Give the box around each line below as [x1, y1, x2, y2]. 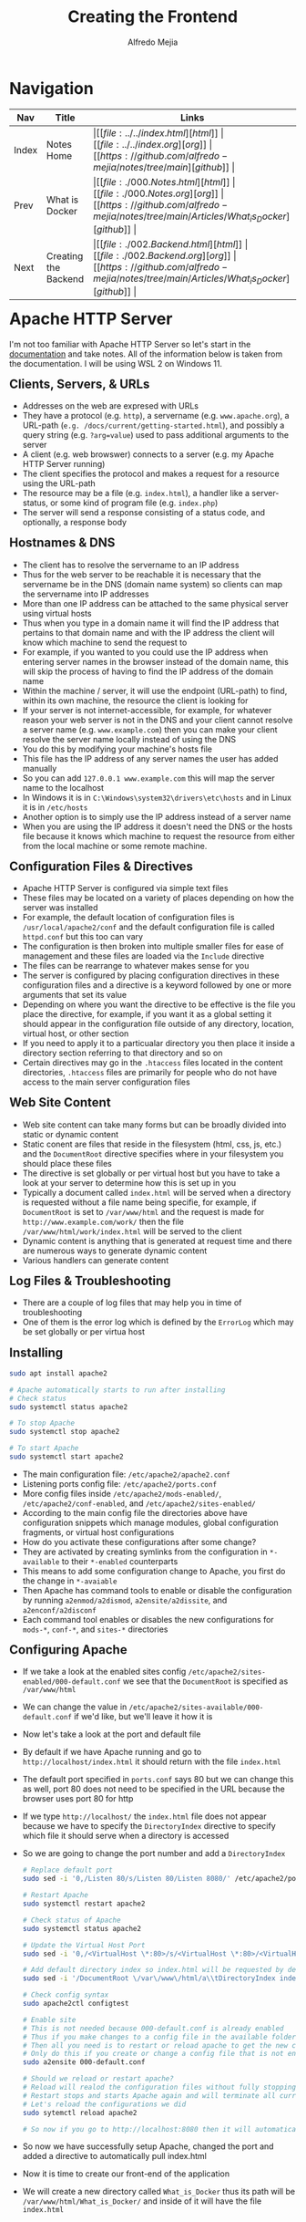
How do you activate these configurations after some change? [22, 1536, 257, 1547]
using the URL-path [22, 478, 97, 489]
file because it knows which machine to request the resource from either [22, 830, 295, 841]
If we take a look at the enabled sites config [22, 1666, 187, 1677]
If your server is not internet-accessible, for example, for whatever [22, 704, 272, 715]
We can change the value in [22, 1701, 127, 1712]
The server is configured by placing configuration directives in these [22, 970, 280, 981]
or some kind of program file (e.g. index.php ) [49, 497, 219, 508]
